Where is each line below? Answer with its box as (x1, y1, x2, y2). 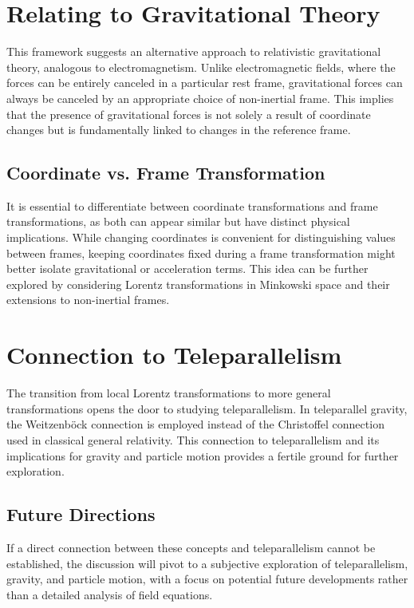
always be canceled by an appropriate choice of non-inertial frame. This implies (6, 89, 394, 106)
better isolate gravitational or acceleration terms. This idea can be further (6, 260, 369, 277)
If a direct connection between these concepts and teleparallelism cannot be (6, 539, 376, 555)
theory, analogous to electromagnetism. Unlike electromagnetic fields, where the (6, 58, 396, 75)
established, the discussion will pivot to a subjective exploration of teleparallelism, (6, 555, 408, 571)
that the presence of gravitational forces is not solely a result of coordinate (6, 105, 371, 122)
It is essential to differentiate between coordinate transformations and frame (6, 197, 378, 214)
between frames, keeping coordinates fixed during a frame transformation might (6, 244, 396, 261)
